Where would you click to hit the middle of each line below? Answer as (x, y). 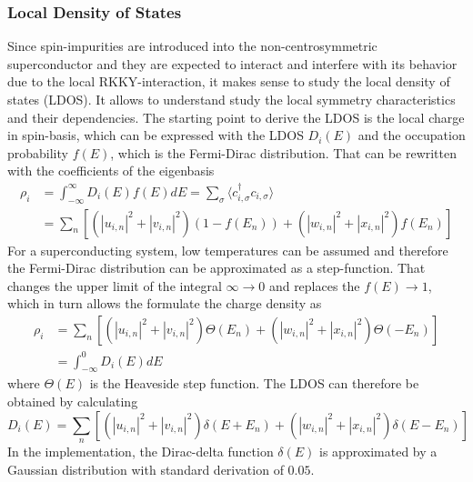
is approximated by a (378, 451)
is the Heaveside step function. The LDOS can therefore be (254, 383)
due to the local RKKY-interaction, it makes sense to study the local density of (229, 81)
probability (38, 152)
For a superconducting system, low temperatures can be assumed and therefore (228, 250)
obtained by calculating (73, 401)
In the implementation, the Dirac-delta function (141, 451)
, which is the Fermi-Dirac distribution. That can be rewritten (284, 152)
